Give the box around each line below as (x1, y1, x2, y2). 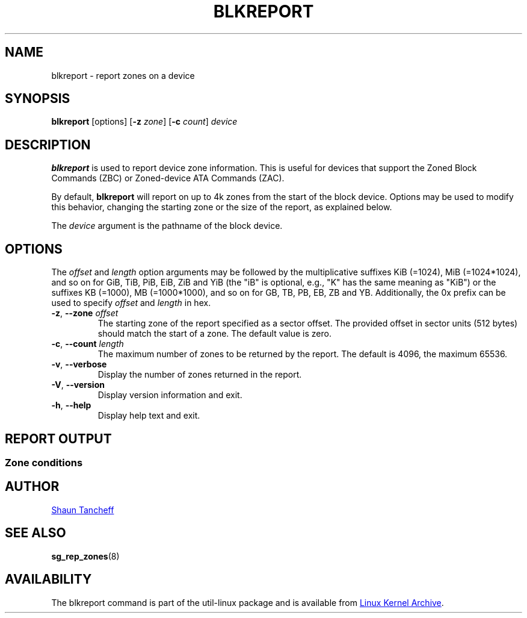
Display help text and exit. (97, 410, 200, 421)
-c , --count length (51, 339, 124, 349)
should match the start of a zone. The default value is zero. (97, 328, 331, 339)
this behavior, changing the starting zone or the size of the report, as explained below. (51, 202, 392, 213)
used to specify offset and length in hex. (51, 298, 211, 308)
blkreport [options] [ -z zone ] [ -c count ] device (51, 116, 238, 127)
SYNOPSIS (5, 91, 70, 107)
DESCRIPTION (5, 137, 91, 152)
